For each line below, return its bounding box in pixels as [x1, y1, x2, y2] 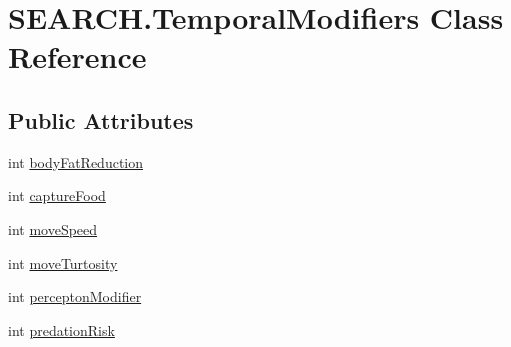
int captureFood [8, 185, 106, 206]
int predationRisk [8, 319, 115, 340]
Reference [8, 36, 147, 77]
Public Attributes [8, 104, 194, 135]
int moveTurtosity [8, 252, 118, 273]
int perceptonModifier [8, 286, 142, 307]
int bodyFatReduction [8, 151, 144, 172]
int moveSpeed [8, 218, 98, 239]
